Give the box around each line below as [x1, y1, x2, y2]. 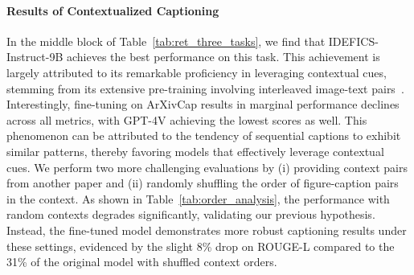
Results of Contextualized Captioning [6, 2, 219, 18]
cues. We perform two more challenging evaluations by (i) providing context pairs [6, 158, 408, 175]
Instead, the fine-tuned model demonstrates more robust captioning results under [6, 221, 407, 238]
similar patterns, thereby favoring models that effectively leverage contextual [6, 142, 384, 159]
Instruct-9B [6, 48, 64, 65]
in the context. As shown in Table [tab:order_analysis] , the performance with [6, 190, 390, 207]
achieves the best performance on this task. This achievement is [66, 48, 380, 65]
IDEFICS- [328, 32, 379, 49]
